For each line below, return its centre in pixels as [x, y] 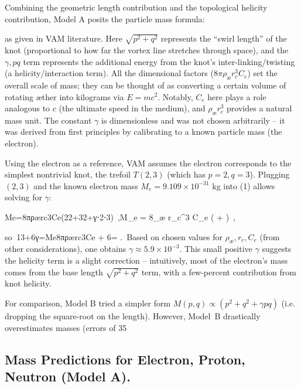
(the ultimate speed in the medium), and [132, 108]
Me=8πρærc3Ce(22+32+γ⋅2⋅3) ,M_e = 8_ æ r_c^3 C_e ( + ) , [120, 217]
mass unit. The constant [48, 120]
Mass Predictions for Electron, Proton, [125, 359]
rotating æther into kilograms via [64, 96]
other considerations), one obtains [66, 249]
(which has [186, 174]
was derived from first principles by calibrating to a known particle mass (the [143, 132]
